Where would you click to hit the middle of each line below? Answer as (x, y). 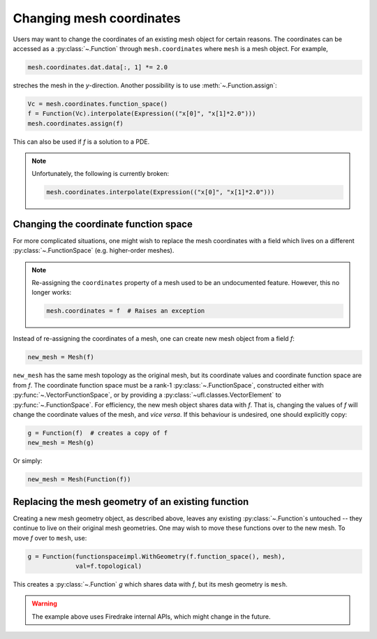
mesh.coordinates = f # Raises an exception (126, 311)
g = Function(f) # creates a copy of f (97, 433)
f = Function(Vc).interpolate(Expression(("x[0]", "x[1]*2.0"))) (142, 114)
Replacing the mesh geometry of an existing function (131, 502)
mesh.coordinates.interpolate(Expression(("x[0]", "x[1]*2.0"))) (161, 192)
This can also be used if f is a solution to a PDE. (81, 141)
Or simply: (28, 461)
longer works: (52, 293)
